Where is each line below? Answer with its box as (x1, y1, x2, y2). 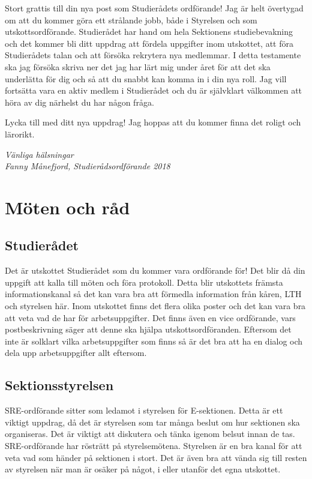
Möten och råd (5, 194, 130, 219)
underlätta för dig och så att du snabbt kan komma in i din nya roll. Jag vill (5, 72, 287, 85)
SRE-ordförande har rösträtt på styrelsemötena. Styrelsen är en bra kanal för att (5, 439, 302, 452)
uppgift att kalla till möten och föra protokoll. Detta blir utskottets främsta (5, 276, 283, 288)
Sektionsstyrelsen (5, 376, 114, 394)
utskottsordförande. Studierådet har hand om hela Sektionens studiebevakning (5, 25, 293, 38)
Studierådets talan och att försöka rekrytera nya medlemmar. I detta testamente (5, 49, 301, 61)
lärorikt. (5, 127, 35, 140)
